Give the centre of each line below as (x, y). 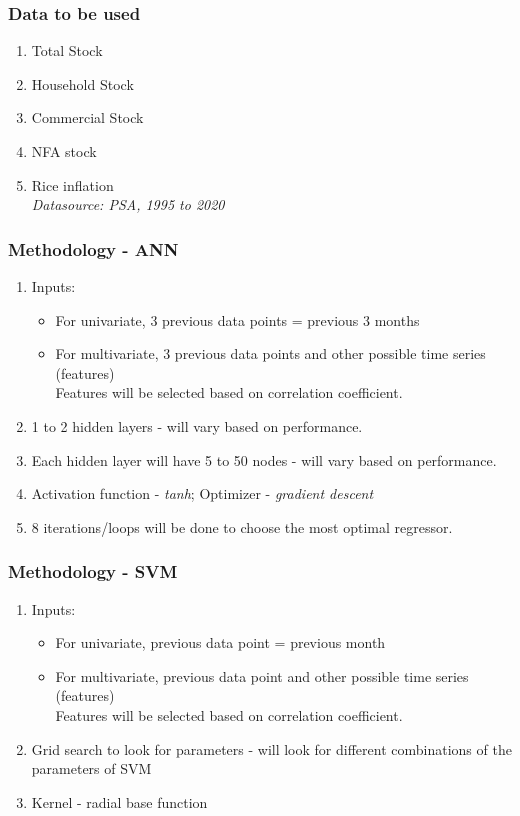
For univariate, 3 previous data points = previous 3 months (237, 319)
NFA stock (64, 151)
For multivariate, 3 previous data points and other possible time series (270, 353)
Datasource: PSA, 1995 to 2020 (128, 204)
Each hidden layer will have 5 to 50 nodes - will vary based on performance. (264, 459)
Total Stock (67, 50)
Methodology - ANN (93, 248)
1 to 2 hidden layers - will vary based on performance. (197, 425)
